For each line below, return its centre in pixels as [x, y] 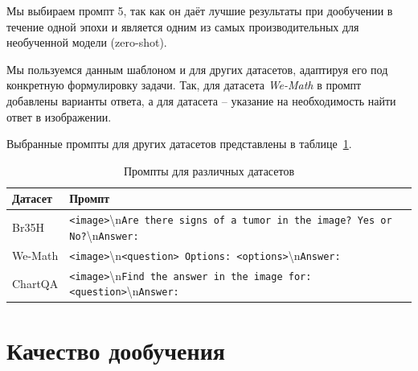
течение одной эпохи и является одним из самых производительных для [183, 26]
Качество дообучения [116, 350]
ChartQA [35, 283]
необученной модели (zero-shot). [87, 42]
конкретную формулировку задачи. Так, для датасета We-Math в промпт [184, 85]
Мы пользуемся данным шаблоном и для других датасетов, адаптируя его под [197, 69]
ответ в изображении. [59, 116]
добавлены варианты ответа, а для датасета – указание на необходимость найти [201, 100]
